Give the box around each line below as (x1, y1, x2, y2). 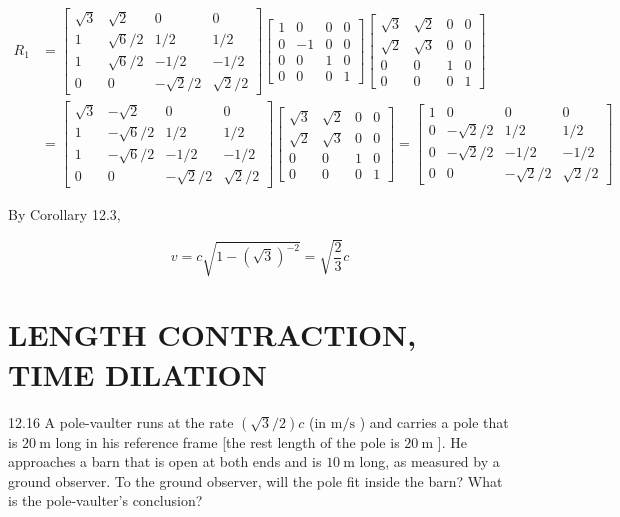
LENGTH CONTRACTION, (8, 314, 417, 355)
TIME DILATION (8, 353, 268, 394)
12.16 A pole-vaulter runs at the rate (8, 411, 234, 432)
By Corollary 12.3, (8, 204, 121, 225)
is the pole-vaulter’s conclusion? (8, 490, 203, 511)
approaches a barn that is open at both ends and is (8, 451, 322, 472)
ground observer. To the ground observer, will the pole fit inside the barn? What (8, 470, 503, 491)
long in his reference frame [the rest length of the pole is (55, 431, 400, 452)
